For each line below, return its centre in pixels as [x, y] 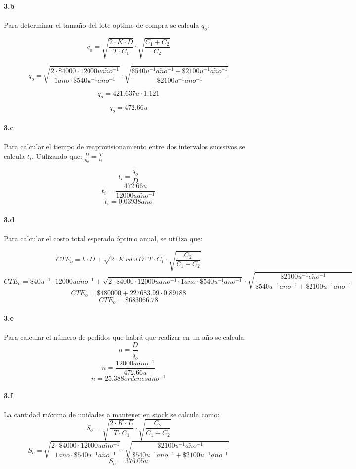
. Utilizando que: [57, 156]
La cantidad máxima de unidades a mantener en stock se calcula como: [112, 414]
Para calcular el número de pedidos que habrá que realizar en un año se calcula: [125, 337]
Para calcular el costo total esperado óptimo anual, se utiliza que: [103, 238]
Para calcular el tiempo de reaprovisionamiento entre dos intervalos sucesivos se [125, 146]
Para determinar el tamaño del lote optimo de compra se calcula [102, 25]
